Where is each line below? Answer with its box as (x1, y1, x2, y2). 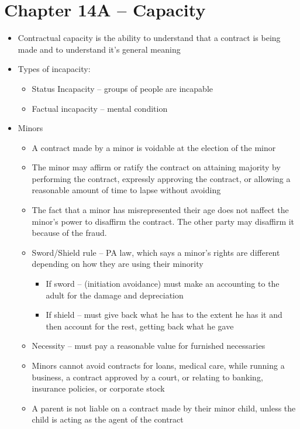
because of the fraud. (32, 226, 107, 239)
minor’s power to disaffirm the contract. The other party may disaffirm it (32, 215, 295, 227)
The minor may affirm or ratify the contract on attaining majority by (32, 161, 281, 173)
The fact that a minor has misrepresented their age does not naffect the (32, 204, 289, 216)
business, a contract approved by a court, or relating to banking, (32, 370, 263, 383)
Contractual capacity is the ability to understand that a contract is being (18, 32, 281, 44)
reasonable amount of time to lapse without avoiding (32, 184, 221, 196)
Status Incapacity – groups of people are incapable (32, 82, 213, 94)
